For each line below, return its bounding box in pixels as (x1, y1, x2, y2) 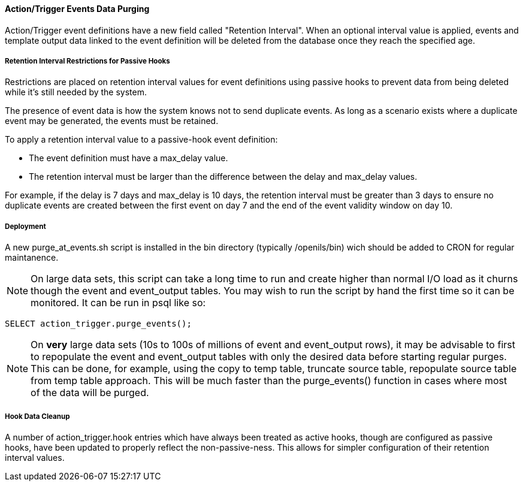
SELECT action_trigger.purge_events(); (5, 319, 192, 329)
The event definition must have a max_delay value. (29, 153, 228, 164)
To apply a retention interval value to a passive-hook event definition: (5, 134, 278, 145)
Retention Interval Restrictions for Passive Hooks (5, 57, 170, 65)
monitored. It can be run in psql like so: (31, 297, 206, 309)
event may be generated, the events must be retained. (5, 116, 219, 126)
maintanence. (5, 252, 59, 263)
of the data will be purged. (31, 387, 149, 399)
